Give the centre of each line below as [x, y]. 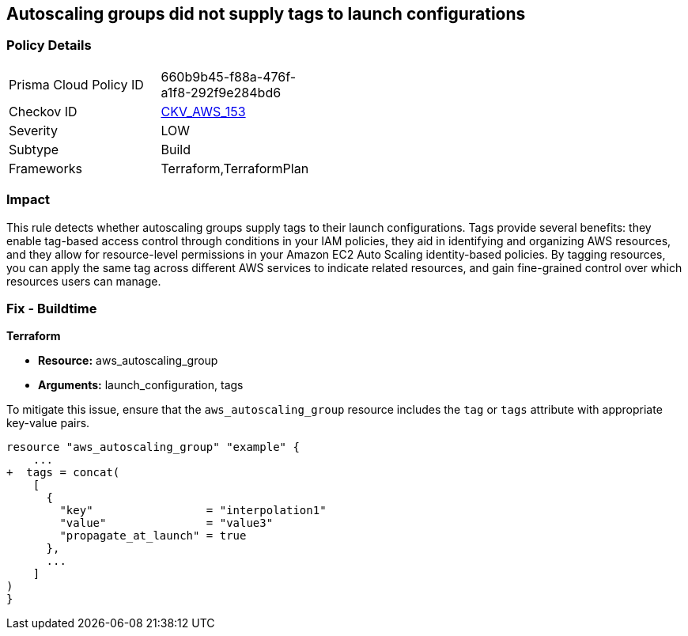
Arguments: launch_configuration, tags [141, 385]
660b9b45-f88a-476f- [229, 76]
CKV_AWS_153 [203, 111]
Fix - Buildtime [52, 308]
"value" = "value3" [166, 523]
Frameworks [45, 168]
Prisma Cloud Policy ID [76, 84]
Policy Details [49, 45]
